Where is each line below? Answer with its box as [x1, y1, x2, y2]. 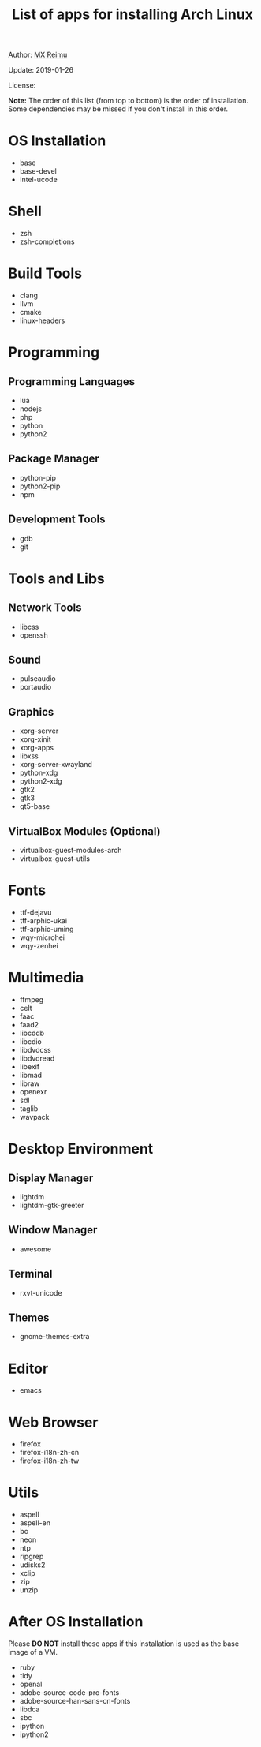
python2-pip [19, 481, 61, 491]
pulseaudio [19, 674, 57, 683]
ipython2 [19, 1730, 49, 1739]
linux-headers [19, 316, 65, 325]
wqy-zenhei [19, 941, 59, 950]
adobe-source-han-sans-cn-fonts [19, 1696, 131, 1706]
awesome [19, 1244, 52, 1254]
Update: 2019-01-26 [8, 65, 73, 75]
